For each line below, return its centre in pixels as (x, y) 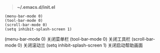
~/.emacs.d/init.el (36, 7)
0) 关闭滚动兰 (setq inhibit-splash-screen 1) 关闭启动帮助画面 (80, 45)
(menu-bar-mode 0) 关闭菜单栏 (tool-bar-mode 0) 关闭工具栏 (67, 39)
